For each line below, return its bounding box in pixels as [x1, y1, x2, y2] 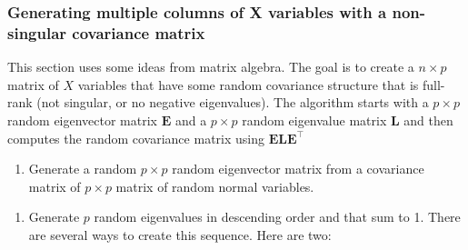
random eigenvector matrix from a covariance [172, 159, 424, 178]
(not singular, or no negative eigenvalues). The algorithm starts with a [36, 93, 429, 112]
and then [403, 110, 453, 129]
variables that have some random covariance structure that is [77, 75, 419, 94]
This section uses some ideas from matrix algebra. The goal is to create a [7, 57, 414, 76]
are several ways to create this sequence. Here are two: [28, 225, 332, 244]
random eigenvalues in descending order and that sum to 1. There [94, 207, 461, 226]
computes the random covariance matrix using [7, 128, 264, 147]
